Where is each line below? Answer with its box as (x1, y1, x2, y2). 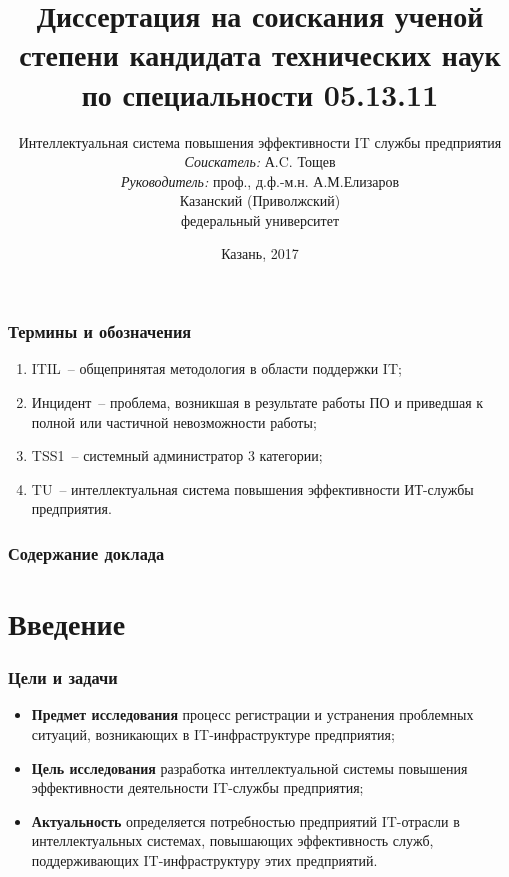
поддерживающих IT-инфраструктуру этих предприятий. (31, 849, 378, 870)
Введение (8, 602, 126, 643)
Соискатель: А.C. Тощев (184, 151, 336, 172)
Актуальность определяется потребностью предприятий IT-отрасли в (31, 810, 460, 831)
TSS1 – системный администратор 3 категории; (31, 445, 323, 466)
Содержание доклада (8, 540, 165, 565)
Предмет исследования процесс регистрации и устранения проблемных (31, 704, 474, 725)
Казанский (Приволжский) (179, 190, 341, 211)
